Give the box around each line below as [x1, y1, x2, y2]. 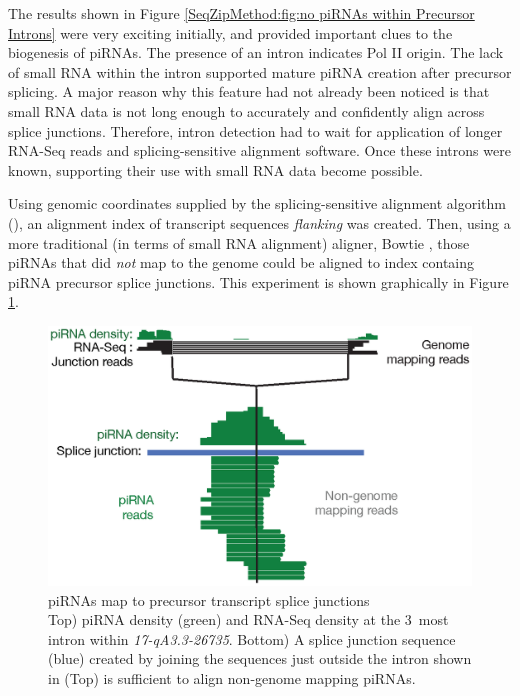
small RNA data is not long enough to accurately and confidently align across [8, 100, 485, 121]
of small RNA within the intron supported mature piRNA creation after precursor [8, 61, 512, 82]
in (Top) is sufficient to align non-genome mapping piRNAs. [48, 667, 416, 688]
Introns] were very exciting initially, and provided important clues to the [8, 22, 453, 43]
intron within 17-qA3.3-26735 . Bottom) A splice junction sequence [48, 628, 456, 649]
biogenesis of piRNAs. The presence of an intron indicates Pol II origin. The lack [8, 42, 504, 63]
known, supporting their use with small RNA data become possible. [8, 159, 423, 180]
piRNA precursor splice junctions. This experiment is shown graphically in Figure [8, 271, 509, 292]
